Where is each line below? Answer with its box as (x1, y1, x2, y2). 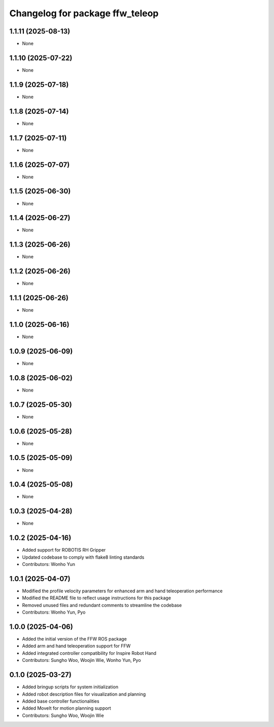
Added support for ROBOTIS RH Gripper (22, 547, 106, 553)
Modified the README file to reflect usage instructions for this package (22, 595, 171, 601)
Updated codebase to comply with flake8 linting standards (22, 554, 145, 560)
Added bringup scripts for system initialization (22, 684, 119, 690)
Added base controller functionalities (22, 698, 99, 704)
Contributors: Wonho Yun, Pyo (22, 609, 86, 615)
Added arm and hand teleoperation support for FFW (22, 643, 131, 649)
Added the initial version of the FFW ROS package (22, 636, 127, 642)
